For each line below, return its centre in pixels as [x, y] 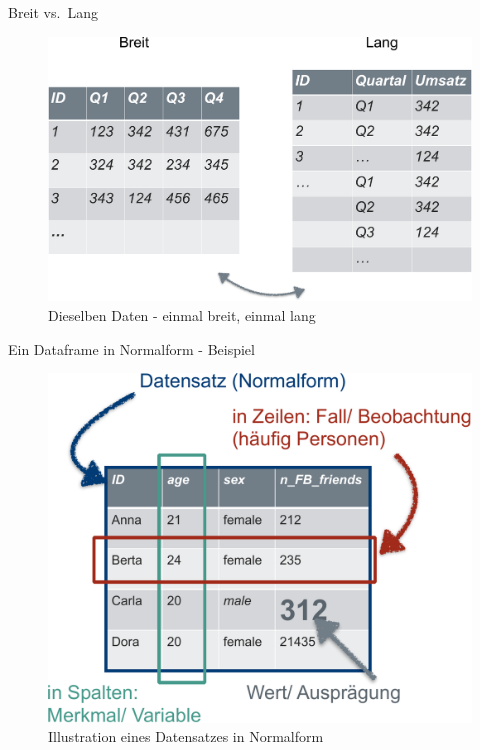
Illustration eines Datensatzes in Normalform [186, 736]
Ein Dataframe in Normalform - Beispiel [131, 348]
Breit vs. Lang [53, 12]
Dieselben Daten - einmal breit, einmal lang [182, 315]
